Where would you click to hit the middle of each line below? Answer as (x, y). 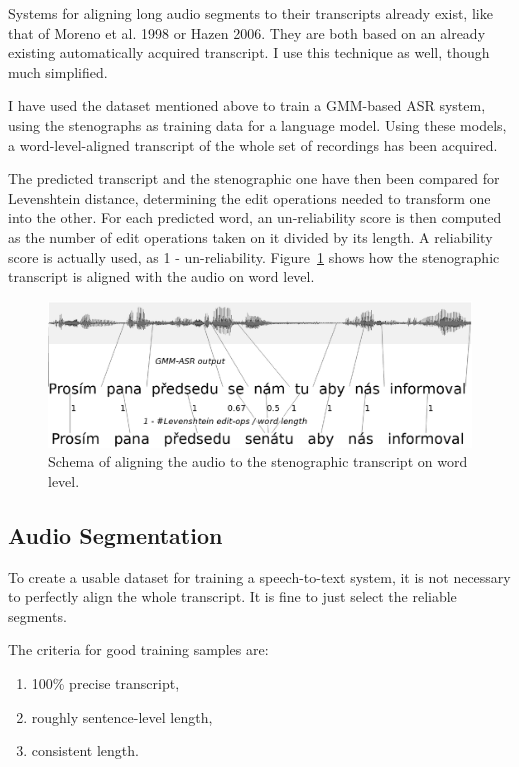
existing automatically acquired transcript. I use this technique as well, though (249, 52)
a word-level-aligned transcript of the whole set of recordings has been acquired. (253, 144)
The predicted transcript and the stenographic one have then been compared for (254, 178)
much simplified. (58, 71)
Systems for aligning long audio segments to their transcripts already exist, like (250, 13)
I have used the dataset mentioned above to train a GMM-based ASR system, (247, 105)
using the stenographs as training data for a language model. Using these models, (257, 124)
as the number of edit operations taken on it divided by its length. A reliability (250, 236)
